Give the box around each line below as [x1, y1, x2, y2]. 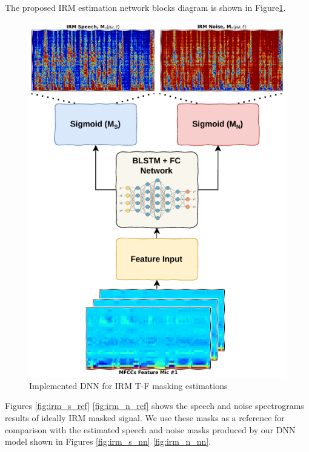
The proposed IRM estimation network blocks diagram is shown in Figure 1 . [5, 1, 286, 13]
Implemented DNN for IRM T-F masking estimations [29, 379, 228, 391]
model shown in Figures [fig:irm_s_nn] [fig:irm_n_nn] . [5, 435, 211, 448]
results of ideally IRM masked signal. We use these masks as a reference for [5, 411, 285, 424]
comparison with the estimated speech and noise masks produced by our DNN [5, 423, 296, 436]
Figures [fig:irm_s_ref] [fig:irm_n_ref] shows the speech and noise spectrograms [5, 399, 304, 412]
